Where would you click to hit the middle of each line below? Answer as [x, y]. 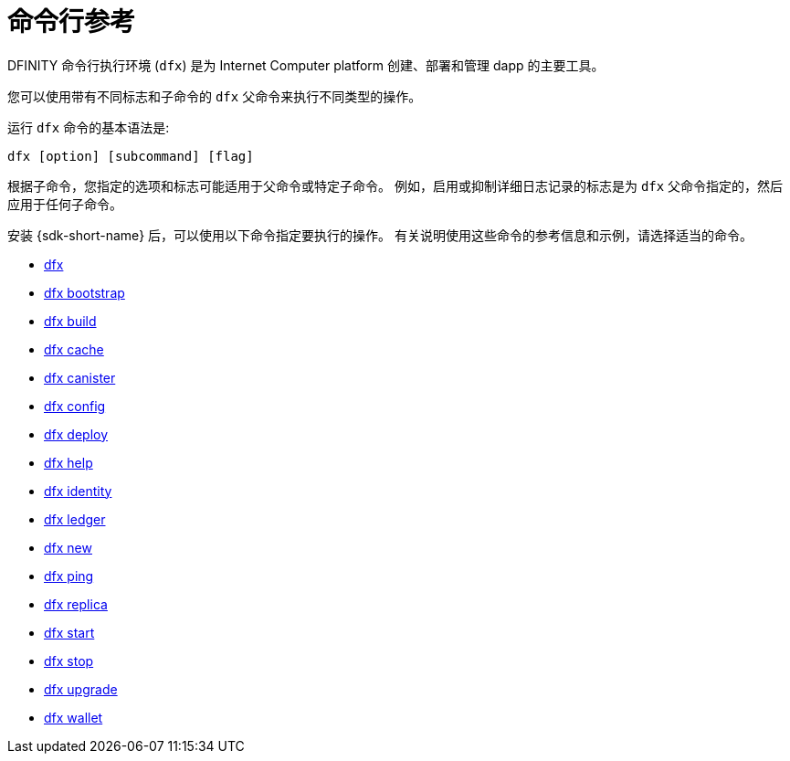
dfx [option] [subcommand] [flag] [131, 156]
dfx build [70, 321]
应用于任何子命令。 [65, 204]
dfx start [69, 632]
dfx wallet [74, 717]
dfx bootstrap [84, 292]
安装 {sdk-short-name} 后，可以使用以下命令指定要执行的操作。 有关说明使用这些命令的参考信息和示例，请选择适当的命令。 [380, 235]
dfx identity [78, 491]
